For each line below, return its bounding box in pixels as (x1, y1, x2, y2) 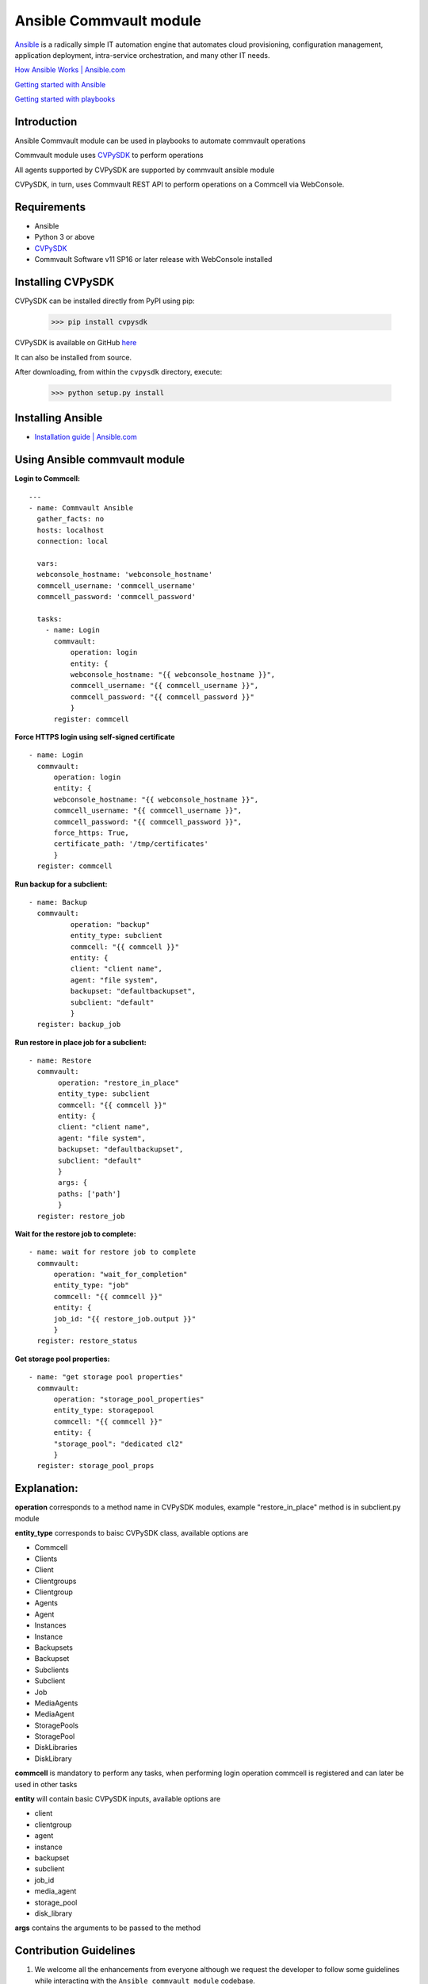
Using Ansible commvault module (14, 453, 185, 467)
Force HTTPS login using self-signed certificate (14, 732, 175, 741)
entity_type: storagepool (53, 1405, 155, 1415)
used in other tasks (14, 1779, 78, 1789)
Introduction (14, 115, 78, 129)
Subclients (34, 1665, 69, 1674)
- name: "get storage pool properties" (29, 1373, 184, 1382)
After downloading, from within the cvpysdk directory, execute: (14, 367, 223, 376)
